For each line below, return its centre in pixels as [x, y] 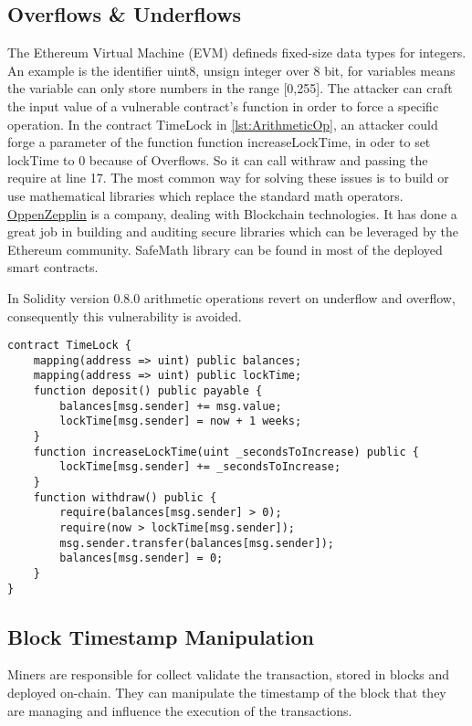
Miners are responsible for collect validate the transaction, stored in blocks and [229, 674]
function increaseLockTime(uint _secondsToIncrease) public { [226, 452]
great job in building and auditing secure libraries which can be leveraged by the [233, 231]
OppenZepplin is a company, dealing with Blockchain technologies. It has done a [232, 213]
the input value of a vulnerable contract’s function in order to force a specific [223, 105]
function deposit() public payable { [148, 391]
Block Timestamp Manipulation [161, 636]
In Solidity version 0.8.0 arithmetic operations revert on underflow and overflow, [231, 297]
